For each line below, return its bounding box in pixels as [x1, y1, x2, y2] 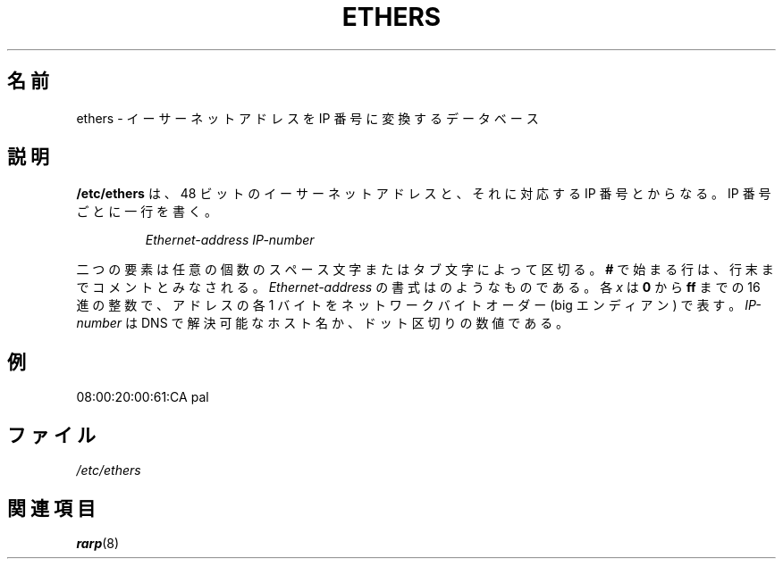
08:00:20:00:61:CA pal [76, 389, 209, 405]
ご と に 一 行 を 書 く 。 [76, 204, 217, 220]
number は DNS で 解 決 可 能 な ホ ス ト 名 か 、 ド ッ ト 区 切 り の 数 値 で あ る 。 [76, 315, 569, 331]
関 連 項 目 [7, 496, 96, 520]
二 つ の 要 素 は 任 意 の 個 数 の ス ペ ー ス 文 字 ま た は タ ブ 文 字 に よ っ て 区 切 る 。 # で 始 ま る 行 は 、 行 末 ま [76, 262, 774, 278]
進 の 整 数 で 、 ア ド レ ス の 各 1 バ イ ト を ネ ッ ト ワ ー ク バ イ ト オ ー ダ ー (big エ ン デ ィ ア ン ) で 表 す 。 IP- [76, 297, 762, 313]
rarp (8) [76, 535, 120, 551]
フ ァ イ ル [7, 423, 96, 446]
